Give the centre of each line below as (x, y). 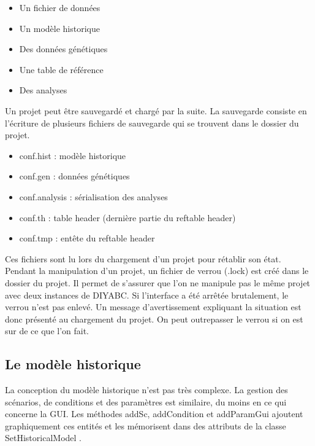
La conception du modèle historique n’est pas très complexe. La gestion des (146, 390)
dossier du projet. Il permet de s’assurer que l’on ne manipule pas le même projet (158, 282)
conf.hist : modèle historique (73, 155)
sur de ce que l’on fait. (47, 331)
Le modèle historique (73, 364)
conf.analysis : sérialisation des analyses (93, 196)
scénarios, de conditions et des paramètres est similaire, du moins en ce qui (146, 401)
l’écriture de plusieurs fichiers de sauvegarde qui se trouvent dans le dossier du (152, 123)
